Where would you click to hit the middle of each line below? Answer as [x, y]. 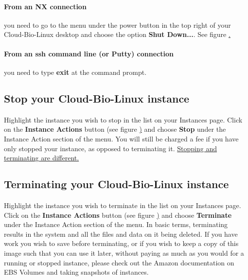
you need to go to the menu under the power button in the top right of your [117, 25]
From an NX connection [45, 6]
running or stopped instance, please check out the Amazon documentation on [119, 262]
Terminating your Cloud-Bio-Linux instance [116, 184]
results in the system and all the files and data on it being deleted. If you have [121, 234]
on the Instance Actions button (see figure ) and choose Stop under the [115, 129]
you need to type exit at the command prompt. [75, 72]
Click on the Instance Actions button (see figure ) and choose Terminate [118, 215]
